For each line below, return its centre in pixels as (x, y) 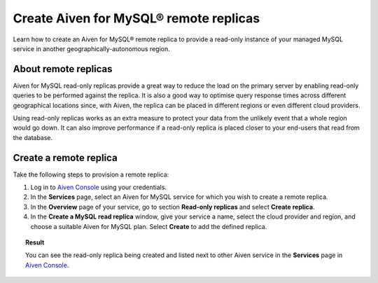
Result (35, 242)
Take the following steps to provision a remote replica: (91, 174)
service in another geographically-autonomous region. (92, 48)
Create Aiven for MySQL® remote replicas (136, 18)
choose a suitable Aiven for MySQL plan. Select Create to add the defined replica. (149, 226)
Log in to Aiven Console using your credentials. (99, 187)
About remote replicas (63, 69)
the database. (33, 137)
